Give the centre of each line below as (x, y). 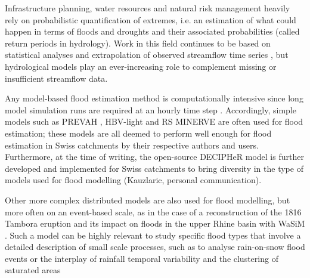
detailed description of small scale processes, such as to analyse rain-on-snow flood (155, 247)
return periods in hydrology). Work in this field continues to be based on (138, 43)
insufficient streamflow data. (56, 78)
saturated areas (33, 270)
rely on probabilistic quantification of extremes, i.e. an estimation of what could (151, 19)
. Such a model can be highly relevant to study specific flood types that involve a (153, 235)
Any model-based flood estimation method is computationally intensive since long (154, 98)
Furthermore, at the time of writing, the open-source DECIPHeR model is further (154, 157)
